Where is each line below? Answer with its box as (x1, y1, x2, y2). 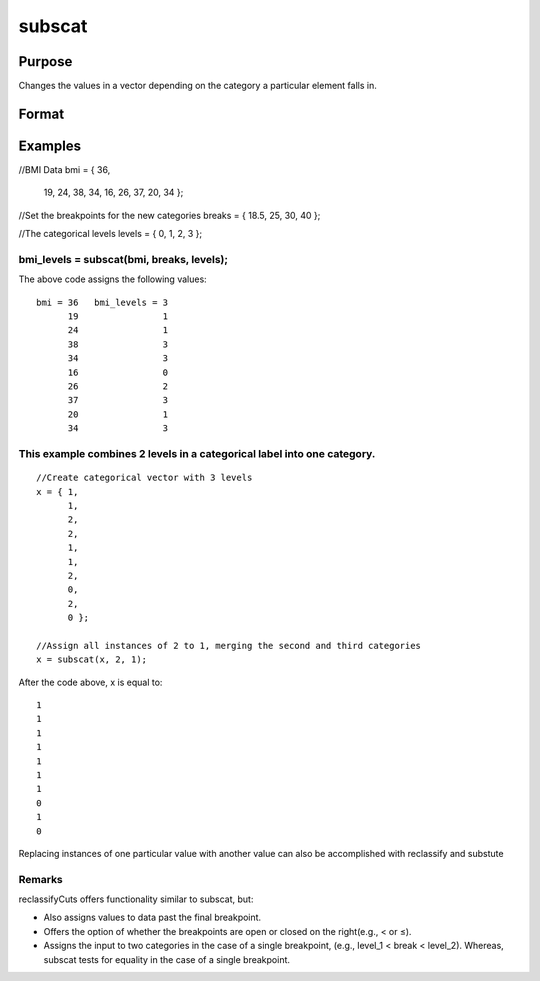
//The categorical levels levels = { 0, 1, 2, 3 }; (18, 228, 203, 240)
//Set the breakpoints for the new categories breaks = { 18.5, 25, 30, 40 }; (18, 209, 321, 221)
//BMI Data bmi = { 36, (18, 163, 111, 175)
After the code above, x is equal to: (18, 676, 163, 688)
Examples (18, 137, 82, 154)
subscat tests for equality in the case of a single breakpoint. (43, 953, 290, 965)
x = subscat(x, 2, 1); (36, 654, 148, 665)
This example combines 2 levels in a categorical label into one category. (18, 446, 376, 460)
